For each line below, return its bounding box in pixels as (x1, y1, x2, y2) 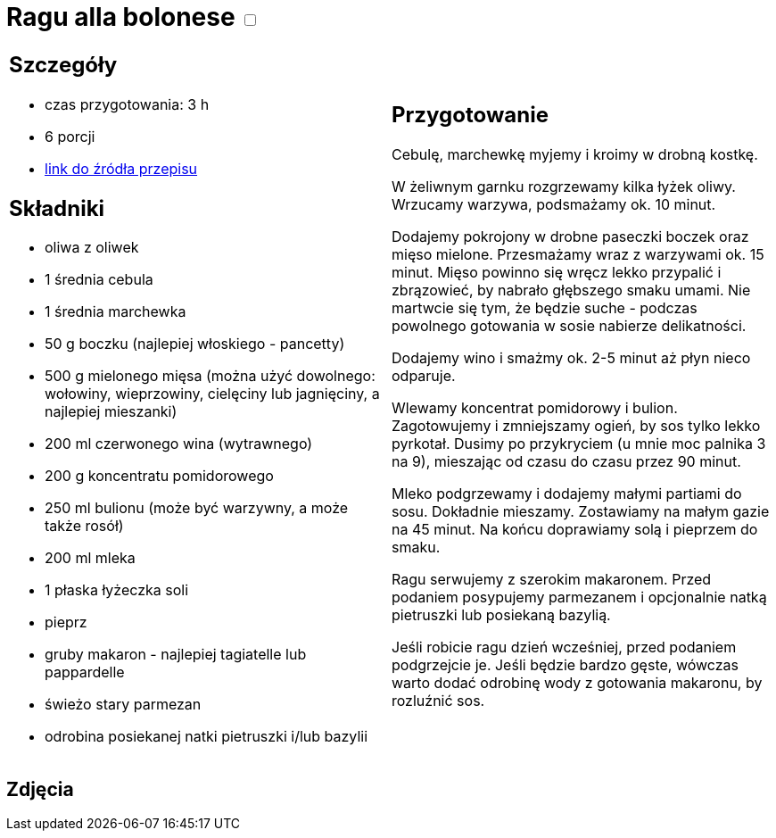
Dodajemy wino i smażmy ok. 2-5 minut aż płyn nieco (392, 349, 751, 368)
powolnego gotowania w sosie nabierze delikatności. (392, 317, 747, 336)
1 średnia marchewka (45, 303, 186, 321)
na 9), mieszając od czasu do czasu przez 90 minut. (392, 452, 741, 471)
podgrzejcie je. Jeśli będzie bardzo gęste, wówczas (392, 656, 739, 675)
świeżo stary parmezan (45, 695, 202, 714)
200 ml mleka (45, 549, 136, 568)
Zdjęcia (6, 777, 74, 801)
